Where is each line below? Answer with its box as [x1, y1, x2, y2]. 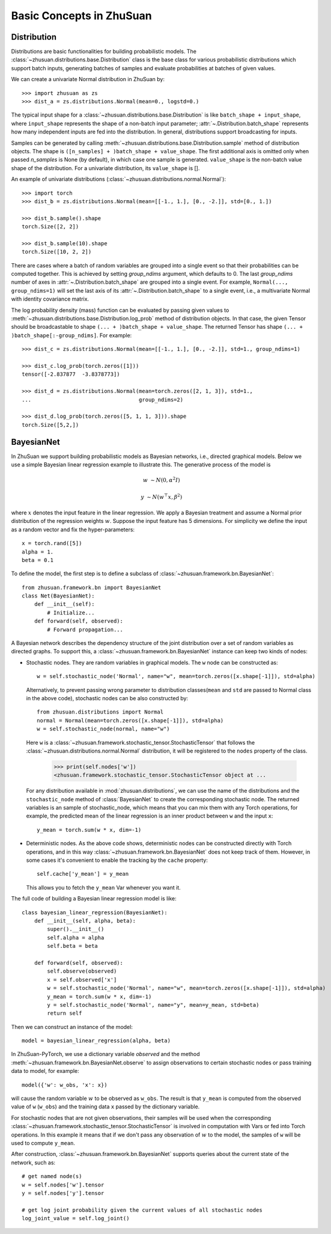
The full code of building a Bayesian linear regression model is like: [11, 895, 177, 902]
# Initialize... [47, 609, 95, 616]
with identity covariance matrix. [11, 295, 90, 303]
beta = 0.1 [22, 557, 54, 563]
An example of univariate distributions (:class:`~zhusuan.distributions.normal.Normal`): [11, 176, 226, 183]
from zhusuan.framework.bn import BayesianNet [22, 584, 162, 591]
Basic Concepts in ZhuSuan [11, 9, 153, 22]
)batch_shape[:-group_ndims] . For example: [11, 331, 132, 339]
